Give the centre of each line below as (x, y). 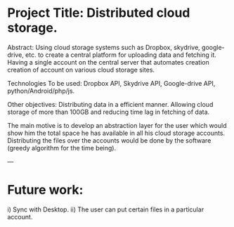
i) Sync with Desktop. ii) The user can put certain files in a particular (106, 209)
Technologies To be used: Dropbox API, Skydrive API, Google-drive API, (111, 83)
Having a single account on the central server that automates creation (108, 62)
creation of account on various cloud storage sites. (81, 70)
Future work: (45, 190)
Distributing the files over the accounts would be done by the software (109, 140)
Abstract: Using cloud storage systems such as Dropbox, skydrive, (104, 47)
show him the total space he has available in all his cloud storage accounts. (116, 133)
